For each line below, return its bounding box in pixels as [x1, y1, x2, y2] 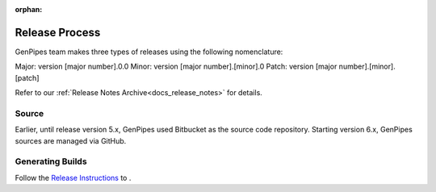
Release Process [15, 25, 101, 40]
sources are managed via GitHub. [15, 136, 127, 145]
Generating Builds [15, 156, 88, 167]
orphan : [15, 5, 43, 14]
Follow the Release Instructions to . [15, 173, 132, 182]
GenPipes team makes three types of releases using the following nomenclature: [15, 47, 283, 56]
